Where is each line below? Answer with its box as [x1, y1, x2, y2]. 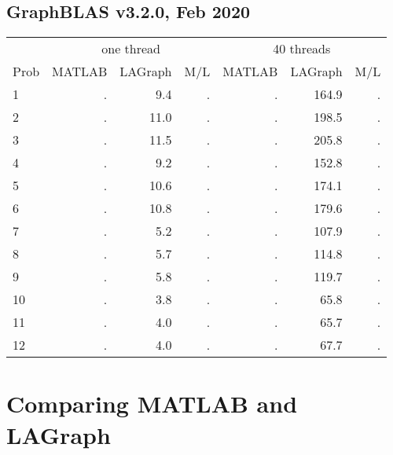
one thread [101, 39, 160, 58]
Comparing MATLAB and [6, 387, 298, 420]
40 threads [273, 39, 331, 58]
